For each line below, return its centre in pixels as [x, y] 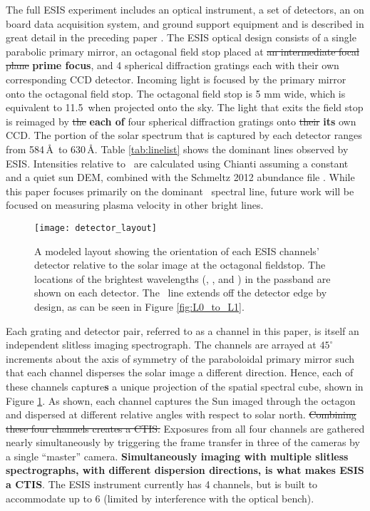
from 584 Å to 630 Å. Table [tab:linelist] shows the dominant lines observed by [177, 149]
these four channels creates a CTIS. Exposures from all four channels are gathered [185, 428]
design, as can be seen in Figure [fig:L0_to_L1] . [139, 306]
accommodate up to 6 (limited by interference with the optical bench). [160, 498]
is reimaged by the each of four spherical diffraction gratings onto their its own [181, 121]
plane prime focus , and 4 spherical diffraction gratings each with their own [173, 65]
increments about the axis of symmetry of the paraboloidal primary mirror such [180, 358]
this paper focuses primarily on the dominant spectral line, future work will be [180, 191]
